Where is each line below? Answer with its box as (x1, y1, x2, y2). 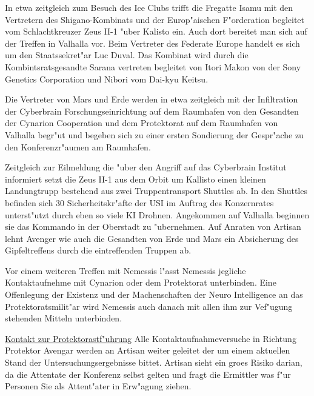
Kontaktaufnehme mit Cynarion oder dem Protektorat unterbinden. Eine (5, 276, 276, 289)
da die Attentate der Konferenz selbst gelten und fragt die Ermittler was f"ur (5, 367, 291, 380)
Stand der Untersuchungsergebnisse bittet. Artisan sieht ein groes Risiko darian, (5, 356, 302, 369)
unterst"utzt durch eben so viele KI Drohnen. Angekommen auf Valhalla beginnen (5, 208, 310, 221)
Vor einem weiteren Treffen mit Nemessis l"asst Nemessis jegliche (5, 264, 246, 277)
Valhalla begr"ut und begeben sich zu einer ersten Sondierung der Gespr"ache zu (5, 128, 304, 141)
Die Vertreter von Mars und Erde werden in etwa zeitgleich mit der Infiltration (5, 93, 298, 106)
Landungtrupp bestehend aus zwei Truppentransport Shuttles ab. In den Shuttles (5, 184, 307, 197)
